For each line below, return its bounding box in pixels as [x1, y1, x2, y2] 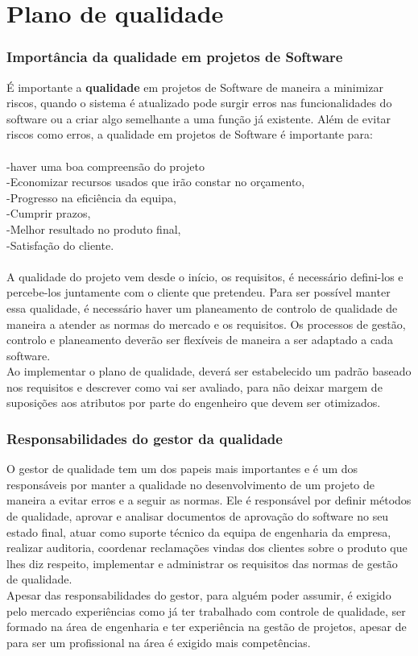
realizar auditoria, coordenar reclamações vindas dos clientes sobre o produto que [6, 539, 408, 556]
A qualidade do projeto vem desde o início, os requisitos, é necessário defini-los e [6, 268, 404, 284]
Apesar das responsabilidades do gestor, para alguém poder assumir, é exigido [6, 587, 391, 604]
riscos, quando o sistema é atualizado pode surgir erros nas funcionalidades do [6, 94, 392, 111]
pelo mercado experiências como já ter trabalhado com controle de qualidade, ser [6, 602, 406, 619]
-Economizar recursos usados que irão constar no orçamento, [6, 173, 305, 190]
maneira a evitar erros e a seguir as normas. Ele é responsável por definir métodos [6, 492, 412, 509]
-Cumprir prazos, [6, 205, 91, 222]
